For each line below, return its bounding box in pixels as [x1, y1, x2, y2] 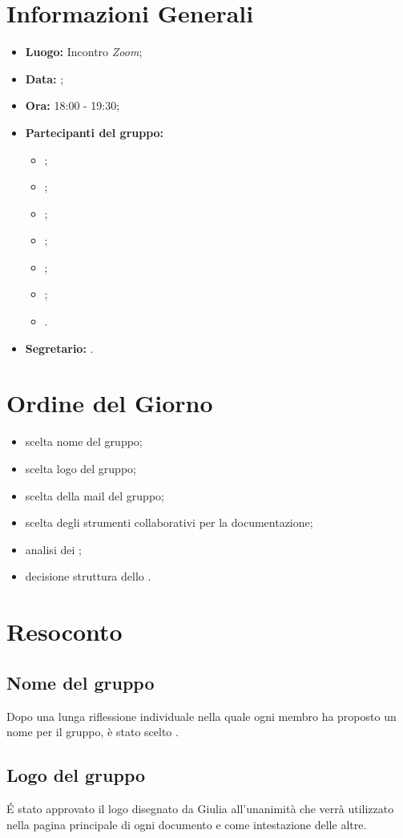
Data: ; [25, 70, 64, 87]
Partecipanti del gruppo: [25, 123, 164, 140]
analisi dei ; [25, 540, 82, 557]
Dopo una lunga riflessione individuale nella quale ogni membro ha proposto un [6, 707, 397, 724]
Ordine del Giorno [6, 387, 213, 419]
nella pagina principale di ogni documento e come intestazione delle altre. [6, 816, 367, 832]
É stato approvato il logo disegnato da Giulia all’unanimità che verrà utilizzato [6, 800, 394, 816]
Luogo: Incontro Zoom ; [25, 43, 143, 60]
